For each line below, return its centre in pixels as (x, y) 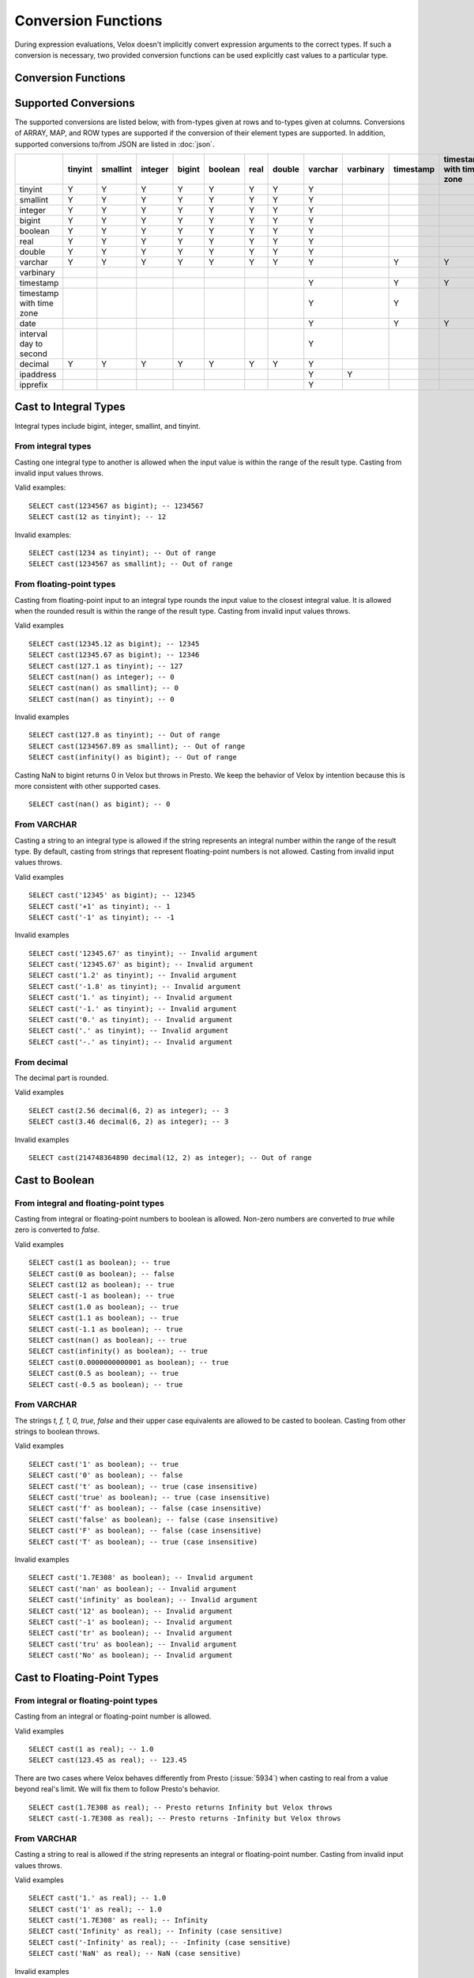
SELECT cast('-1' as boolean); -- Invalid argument (131, 1622)
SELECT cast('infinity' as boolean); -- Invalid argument (143, 1600)
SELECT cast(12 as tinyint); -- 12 (98, 517)
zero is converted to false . (57, 1230)
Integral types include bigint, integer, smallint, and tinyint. (107, 426)
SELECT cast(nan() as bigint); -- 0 (100, 804)
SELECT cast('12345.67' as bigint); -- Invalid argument (141, 964)
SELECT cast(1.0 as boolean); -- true (104, 1307)
